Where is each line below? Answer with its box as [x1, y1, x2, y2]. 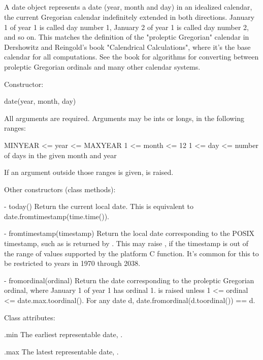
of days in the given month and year [4, 149, 117, 160]
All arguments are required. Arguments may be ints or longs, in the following [4, 112, 245, 123]
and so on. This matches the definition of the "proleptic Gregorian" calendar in [4, 32, 249, 42]
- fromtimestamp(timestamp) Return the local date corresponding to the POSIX [4, 228, 255, 238]
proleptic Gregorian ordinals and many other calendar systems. [4, 61, 201, 72]
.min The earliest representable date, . [4, 329, 123, 340]
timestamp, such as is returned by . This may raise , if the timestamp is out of [4, 238, 248, 249]
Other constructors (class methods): [4, 184, 116, 194]
